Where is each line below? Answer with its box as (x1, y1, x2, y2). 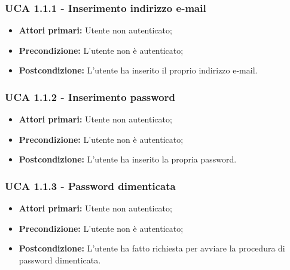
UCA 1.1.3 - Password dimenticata (5, 178, 176, 193)
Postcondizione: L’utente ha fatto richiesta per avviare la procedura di (19, 242, 285, 254)
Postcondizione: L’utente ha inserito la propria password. (19, 153, 237, 165)
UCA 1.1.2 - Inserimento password (5, 89, 175, 104)
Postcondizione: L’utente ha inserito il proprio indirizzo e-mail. (19, 64, 258, 76)
